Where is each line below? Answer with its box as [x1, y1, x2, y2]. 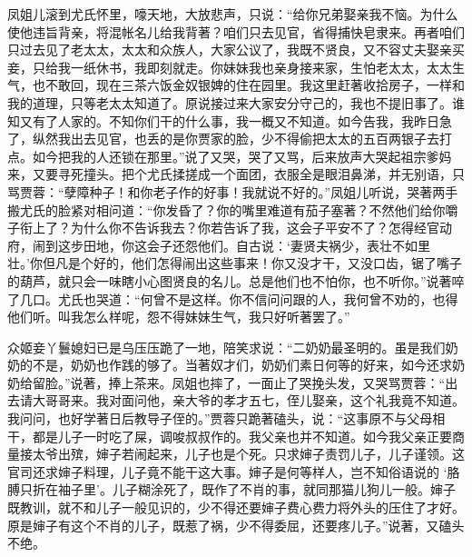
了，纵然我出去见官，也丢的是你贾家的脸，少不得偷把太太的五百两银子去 [7, 129, 439, 148]
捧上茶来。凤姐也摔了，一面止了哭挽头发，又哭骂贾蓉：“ [108, 373, 446, 392]
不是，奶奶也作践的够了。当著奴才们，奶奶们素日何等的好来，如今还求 [32, 355, 452, 374]
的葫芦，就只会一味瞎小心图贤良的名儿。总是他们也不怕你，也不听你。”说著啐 [7, 271, 465, 290]
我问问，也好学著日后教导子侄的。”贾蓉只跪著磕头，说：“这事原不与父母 [7, 409, 433, 428]
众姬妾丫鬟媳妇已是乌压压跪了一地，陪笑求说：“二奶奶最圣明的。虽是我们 [7, 337, 446, 356]
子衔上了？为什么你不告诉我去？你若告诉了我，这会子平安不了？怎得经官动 [7, 218, 452, 237]
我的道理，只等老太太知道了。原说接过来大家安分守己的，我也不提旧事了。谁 [7, 93, 465, 112]
